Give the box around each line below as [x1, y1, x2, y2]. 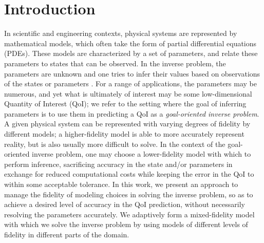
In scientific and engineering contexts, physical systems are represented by [4, 28, 237, 39]
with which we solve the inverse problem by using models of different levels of [4, 219, 248, 230]
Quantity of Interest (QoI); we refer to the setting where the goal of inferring [4, 98, 247, 109]
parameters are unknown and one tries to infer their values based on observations [4, 68, 260, 79]
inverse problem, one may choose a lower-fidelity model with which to [32, 148, 251, 159]
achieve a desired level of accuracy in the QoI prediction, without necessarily [4, 199, 245, 210]
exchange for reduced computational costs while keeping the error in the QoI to [4, 169, 254, 179]
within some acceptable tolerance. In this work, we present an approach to [4, 179, 238, 190]
